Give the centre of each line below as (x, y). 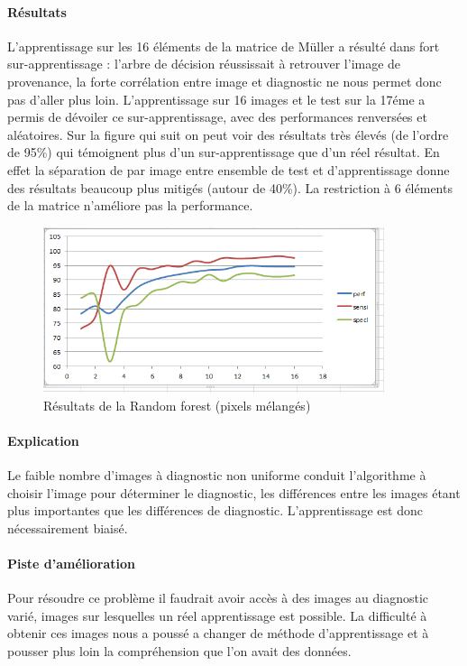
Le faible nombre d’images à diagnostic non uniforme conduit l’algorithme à (217, 474)
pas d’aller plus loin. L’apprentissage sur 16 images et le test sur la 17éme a (216, 99)
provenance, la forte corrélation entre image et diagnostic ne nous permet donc (224, 81)
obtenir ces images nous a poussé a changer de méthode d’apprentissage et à (218, 633)
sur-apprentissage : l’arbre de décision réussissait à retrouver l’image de (204, 64)
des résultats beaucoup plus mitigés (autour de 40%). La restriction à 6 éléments (230, 187)
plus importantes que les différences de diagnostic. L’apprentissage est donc (215, 510)
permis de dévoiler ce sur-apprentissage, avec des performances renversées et (217, 117)
